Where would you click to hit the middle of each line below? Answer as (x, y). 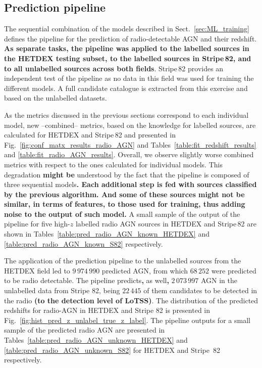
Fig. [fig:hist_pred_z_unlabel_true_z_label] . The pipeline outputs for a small (127, 320)
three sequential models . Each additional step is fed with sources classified (130, 184)
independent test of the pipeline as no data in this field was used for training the (129, 78)
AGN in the (219, 280)
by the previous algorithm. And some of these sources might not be (124, 194)
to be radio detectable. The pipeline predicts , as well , (87, 280)
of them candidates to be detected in (200, 290)
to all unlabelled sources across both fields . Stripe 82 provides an (114, 68)
